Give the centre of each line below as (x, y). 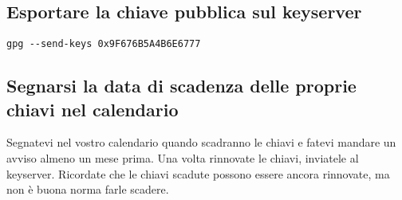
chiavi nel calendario (93, 109)
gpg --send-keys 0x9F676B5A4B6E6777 (104, 44)
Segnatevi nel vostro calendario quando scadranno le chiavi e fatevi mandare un (201, 142)
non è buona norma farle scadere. (88, 189)
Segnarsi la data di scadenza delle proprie (181, 86)
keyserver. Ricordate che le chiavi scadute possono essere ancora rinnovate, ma (198, 173)
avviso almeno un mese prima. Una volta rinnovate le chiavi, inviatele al (183, 158)
